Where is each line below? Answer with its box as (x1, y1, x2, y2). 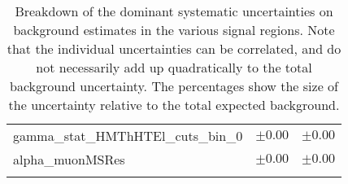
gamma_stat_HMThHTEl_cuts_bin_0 (13, 126, 243, 145)
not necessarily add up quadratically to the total (36, 58, 312, 77)
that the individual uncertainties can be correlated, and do (7, 39, 341, 58)
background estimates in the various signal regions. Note (13, 20, 335, 39)
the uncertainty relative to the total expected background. (8, 95, 340, 114)
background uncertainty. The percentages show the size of (10, 77, 338, 95)
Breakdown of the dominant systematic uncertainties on (15, 2, 333, 20)
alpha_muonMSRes (13, 150, 125, 169)
